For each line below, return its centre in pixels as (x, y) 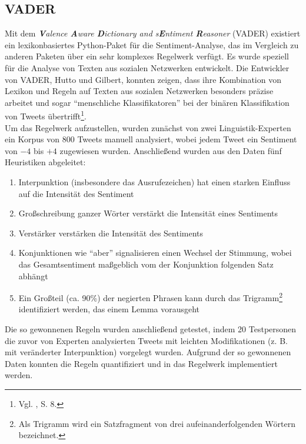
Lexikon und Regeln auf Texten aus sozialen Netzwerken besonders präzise (139, 91)
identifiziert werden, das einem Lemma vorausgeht (109, 309)
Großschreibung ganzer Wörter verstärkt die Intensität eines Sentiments (148, 213)
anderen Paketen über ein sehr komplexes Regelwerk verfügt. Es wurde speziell (147, 56)
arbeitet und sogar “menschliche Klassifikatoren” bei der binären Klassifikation (147, 102)
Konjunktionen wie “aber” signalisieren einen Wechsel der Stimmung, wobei (155, 253)
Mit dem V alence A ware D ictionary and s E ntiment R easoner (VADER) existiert (153, 33)
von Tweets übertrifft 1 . (46, 115)
